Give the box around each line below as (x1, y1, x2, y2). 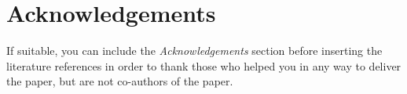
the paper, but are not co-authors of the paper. (6, 73, 233, 89)
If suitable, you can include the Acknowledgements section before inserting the (6, 42, 383, 59)
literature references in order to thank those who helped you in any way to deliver (6, 57, 401, 74)
